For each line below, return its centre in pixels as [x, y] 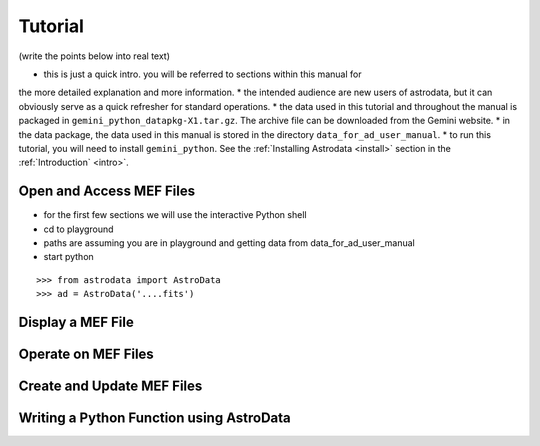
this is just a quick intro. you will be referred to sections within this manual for [202, 74]
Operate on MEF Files [86, 353]
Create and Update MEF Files [110, 385]
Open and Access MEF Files [106, 191]
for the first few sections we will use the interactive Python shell [175, 215]
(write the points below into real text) [94, 56]
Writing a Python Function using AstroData [155, 418]
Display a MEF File [76, 321]
